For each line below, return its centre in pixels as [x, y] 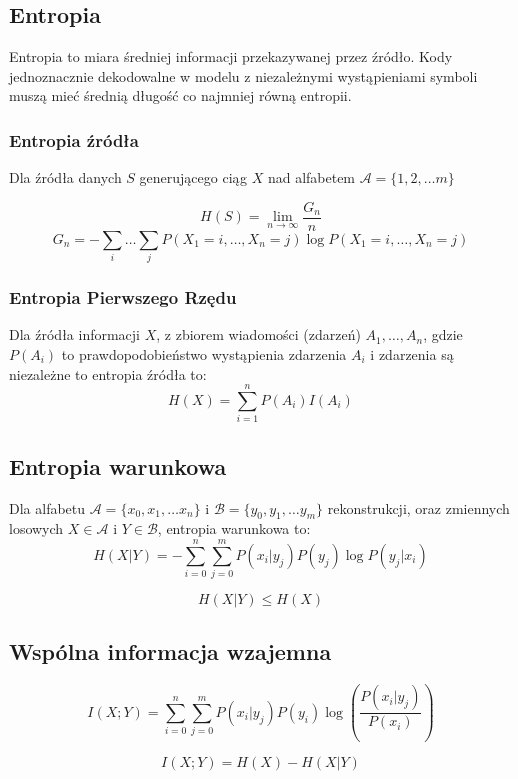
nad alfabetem [311, 177]
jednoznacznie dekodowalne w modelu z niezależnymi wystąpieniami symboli [243, 75]
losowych [36, 528]
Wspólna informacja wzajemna [170, 651]
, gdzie [443, 334]
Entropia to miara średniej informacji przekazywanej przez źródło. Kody [231, 56]
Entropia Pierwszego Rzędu [123, 297]
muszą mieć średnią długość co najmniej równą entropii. [180, 95]
